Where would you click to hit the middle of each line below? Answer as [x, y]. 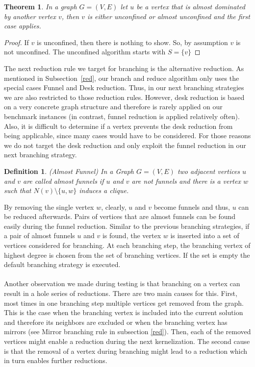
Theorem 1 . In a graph [40, 6]
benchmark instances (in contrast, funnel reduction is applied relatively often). [122, 116]
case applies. [23, 26]
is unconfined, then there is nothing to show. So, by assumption [132, 42]
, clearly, [114, 207]
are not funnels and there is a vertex [186, 181]
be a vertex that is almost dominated [191, 6]
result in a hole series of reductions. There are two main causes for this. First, [121, 293]
